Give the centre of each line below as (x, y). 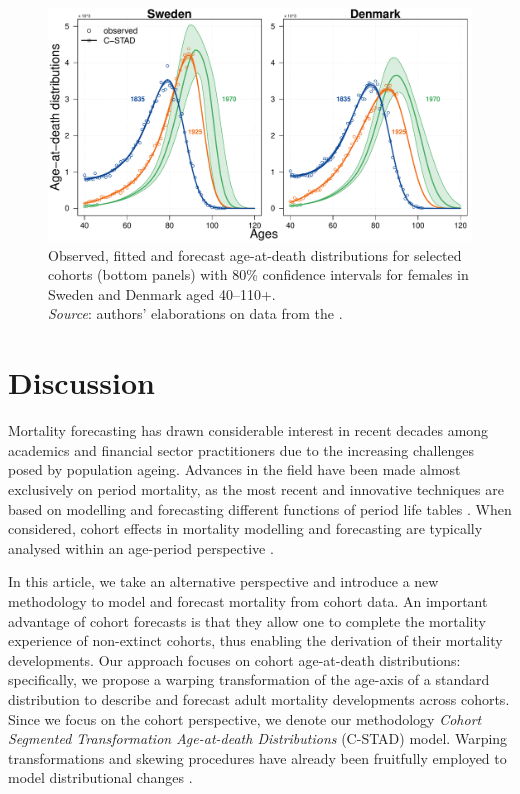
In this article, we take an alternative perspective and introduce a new (223, 581)
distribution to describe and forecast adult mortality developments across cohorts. (259, 698)
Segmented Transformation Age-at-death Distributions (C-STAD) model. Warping (258, 738)
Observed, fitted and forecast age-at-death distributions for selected (255, 254)
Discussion (81, 382)
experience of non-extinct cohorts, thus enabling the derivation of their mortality (255, 640)
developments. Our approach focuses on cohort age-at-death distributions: (234, 659)
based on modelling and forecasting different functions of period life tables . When (260, 508)
